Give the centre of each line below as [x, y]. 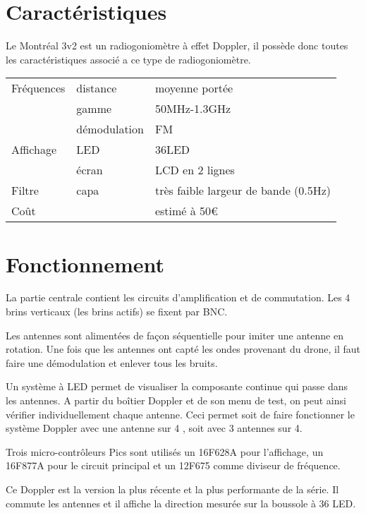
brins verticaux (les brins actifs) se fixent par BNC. [117, 312]
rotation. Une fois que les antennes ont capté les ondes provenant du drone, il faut [183, 349]
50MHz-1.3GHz [193, 109]
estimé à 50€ [187, 211]
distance [97, 88]
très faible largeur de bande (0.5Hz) [243, 191]
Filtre [25, 191]
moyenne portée [194, 88]
